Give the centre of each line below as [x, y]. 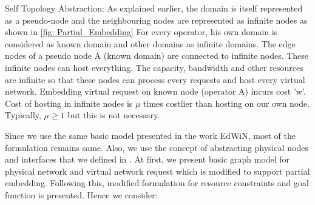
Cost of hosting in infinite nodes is [69, 103]
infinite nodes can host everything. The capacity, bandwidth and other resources [154, 67]
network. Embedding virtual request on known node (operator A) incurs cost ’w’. [155, 91]
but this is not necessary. [114, 115]
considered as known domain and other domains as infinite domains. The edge [150, 43]
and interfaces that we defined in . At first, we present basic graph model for [147, 159]
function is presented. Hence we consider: [81, 194]
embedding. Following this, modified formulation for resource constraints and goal [157, 183]
